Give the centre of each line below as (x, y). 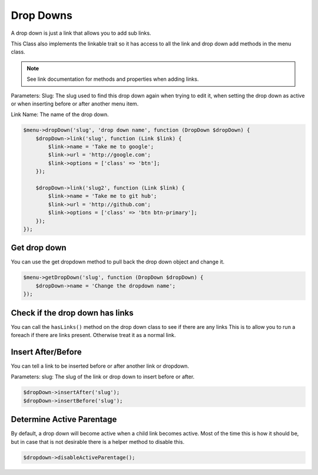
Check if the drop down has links (72, 313)
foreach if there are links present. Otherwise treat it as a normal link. (93, 335)
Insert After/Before (46, 352)
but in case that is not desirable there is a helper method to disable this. (98, 441)
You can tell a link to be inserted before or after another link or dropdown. (100, 366)
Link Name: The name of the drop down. (60, 114)
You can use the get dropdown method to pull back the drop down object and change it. (118, 262)
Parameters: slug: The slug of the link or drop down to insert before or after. (103, 377)
